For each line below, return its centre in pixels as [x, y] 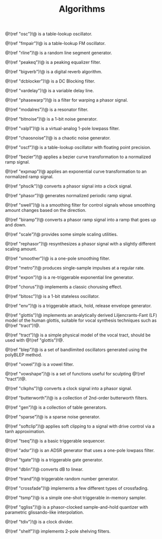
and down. [16, 225]
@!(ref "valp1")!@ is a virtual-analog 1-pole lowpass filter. [62, 128]
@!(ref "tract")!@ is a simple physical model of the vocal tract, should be [78, 335]
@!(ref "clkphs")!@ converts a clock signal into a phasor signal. [69, 389]
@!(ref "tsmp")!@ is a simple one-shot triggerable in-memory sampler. [76, 498]
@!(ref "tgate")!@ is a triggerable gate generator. [54, 460]
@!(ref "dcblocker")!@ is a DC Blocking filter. [50, 81]
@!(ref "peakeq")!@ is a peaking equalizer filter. [53, 62]
